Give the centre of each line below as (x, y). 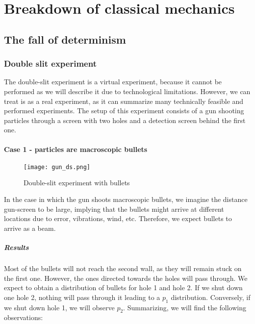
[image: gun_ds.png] (57, 167)
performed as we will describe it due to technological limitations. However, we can (127, 91)
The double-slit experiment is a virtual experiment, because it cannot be (113, 82)
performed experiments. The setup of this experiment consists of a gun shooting (124, 111)
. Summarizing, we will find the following (185, 307)
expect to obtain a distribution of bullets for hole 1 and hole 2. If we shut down (123, 287)
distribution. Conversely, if (211, 297)
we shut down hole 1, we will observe (59, 307)
